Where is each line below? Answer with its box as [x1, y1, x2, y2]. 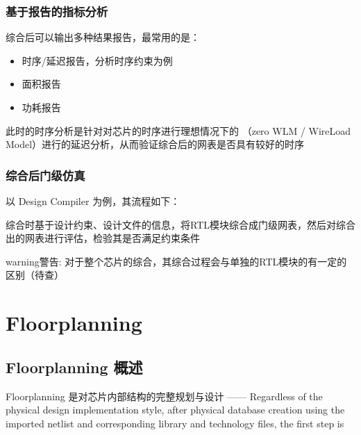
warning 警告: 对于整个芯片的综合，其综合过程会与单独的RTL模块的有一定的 [6, 254, 347, 268]
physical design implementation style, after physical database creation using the [6, 402, 345, 417]
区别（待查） [6, 268, 64, 282]
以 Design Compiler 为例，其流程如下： [6, 194, 180, 208]
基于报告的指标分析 [6, 2, 108, 19]
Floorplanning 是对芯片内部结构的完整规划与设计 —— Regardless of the [6, 388, 323, 403]
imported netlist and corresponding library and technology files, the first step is [6, 416, 344, 430]
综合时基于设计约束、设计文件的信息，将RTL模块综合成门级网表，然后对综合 [6, 217, 355, 231]
